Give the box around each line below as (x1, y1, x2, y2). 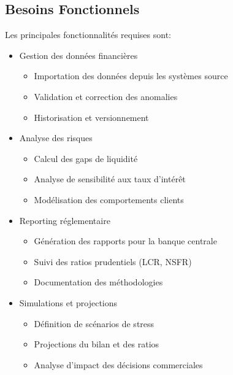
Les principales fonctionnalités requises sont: (5, 28, 172, 41)
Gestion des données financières (19, 48, 138, 61)
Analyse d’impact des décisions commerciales (34, 358, 203, 371)
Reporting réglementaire (19, 214, 110, 226)
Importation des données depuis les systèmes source (34, 69, 228, 82)
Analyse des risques (19, 131, 93, 144)
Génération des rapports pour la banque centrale (34, 234, 217, 247)
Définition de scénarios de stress (34, 317, 155, 330)
